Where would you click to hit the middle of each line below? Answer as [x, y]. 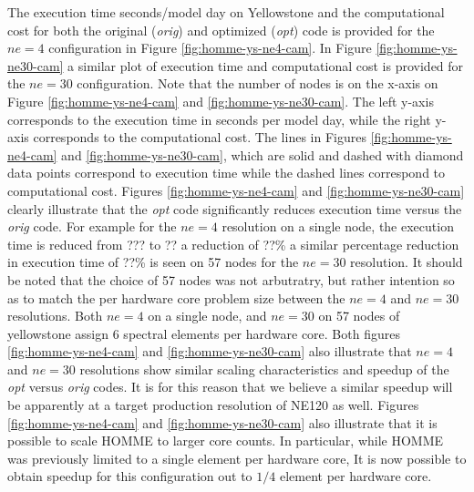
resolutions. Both [55, 316]
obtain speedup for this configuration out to [130, 476]
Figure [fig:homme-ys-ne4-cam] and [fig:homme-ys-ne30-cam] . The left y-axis [221, 101]
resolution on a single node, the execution [338, 226]
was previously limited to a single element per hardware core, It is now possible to [237, 458]
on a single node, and [207, 316]
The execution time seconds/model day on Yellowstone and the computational [226, 12]
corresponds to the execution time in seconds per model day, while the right [219, 119]
